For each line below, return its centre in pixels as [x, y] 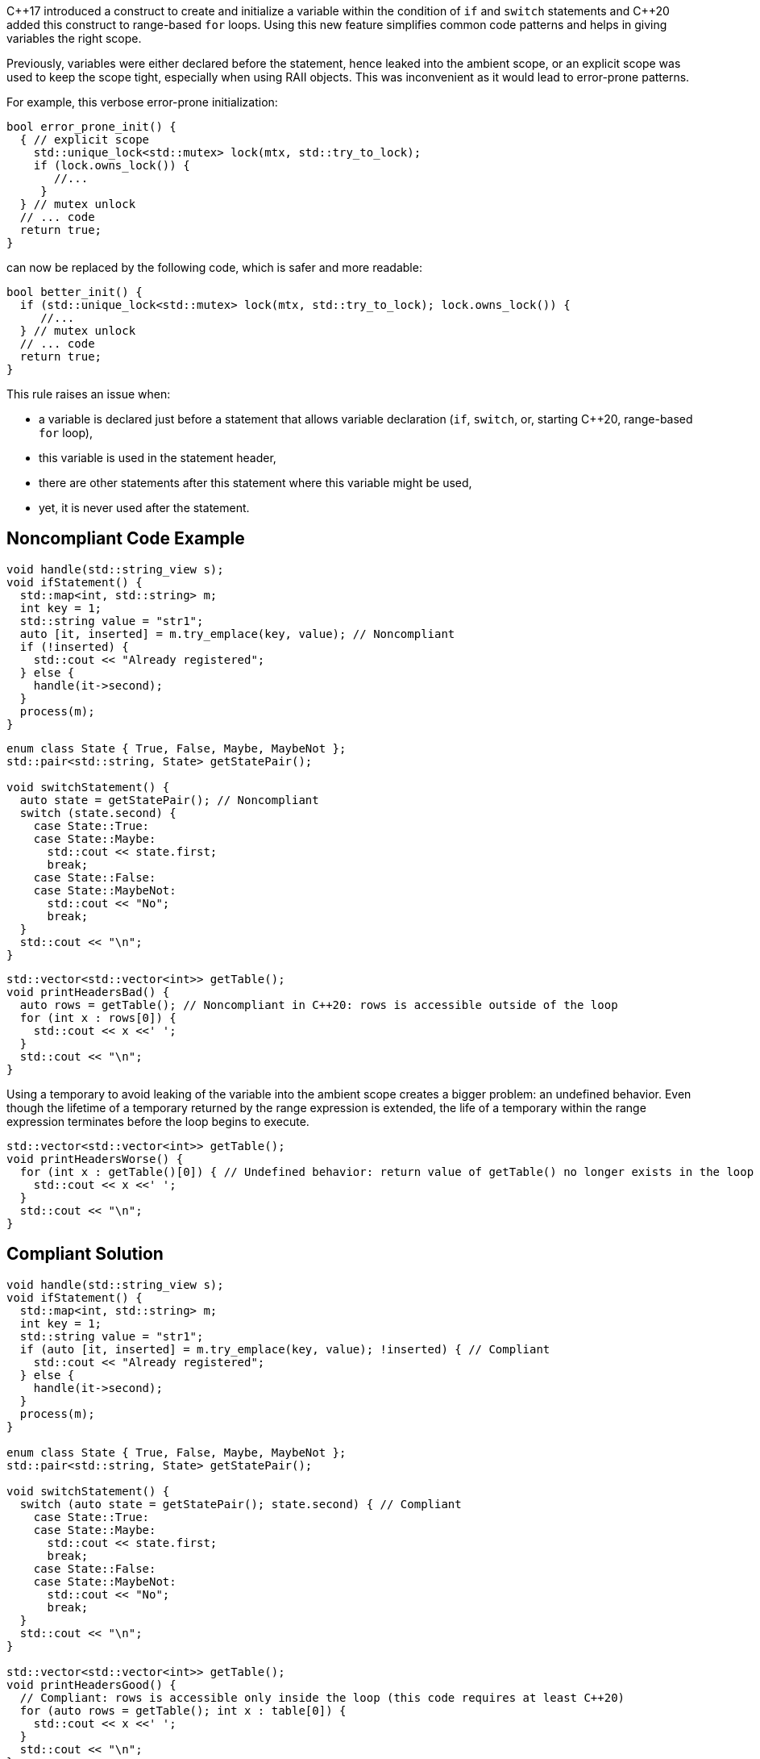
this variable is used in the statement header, [158, 458]
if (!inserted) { [74, 646]
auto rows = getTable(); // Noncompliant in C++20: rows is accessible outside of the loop [319, 1005]
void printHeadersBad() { [88, 992]
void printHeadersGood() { [91, 1684]
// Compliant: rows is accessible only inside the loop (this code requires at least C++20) [322, 1697]
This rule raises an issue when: [89, 394]
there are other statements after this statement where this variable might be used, [255, 483]
